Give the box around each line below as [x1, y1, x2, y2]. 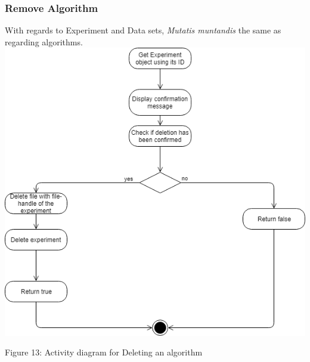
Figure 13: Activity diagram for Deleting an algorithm [5, 346, 203, 358]
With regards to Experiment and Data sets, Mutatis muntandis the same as [5, 24, 281, 36]
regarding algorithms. [5, 35, 83, 48]
